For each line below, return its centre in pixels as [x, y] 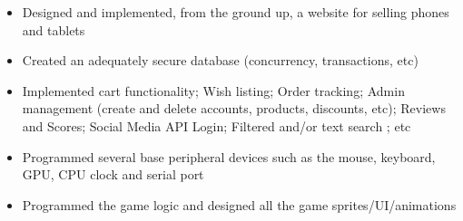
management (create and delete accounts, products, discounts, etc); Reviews [234, 108]
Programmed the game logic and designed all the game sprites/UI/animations [239, 204]
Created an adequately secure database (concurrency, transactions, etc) [220, 60]
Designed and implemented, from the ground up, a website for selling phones [236, 12]
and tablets [54, 29]
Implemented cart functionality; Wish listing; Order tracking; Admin [213, 90]
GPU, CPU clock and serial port [113, 174]
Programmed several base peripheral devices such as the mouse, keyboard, [229, 156]
